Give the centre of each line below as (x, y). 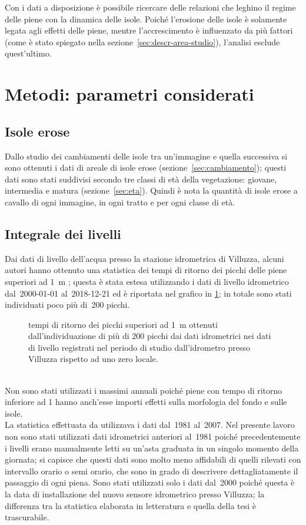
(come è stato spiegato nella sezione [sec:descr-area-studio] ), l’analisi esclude (142, 41)
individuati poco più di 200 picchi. (67, 305)
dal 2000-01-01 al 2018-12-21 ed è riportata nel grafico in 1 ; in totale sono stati (148, 293)
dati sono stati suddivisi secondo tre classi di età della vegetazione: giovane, (141, 179)
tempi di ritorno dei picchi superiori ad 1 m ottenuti (123, 324)
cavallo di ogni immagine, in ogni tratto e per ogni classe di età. (120, 202)
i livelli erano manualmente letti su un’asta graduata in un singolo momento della (152, 448)
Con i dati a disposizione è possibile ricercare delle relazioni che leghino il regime (150, 7)
